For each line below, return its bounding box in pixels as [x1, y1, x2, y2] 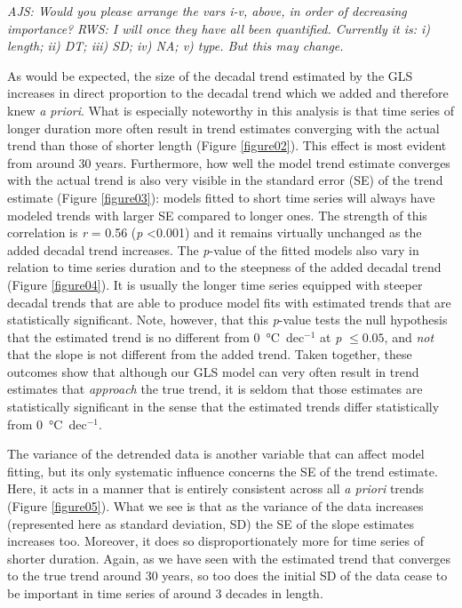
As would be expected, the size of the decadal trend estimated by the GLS [7, 66, 413, 84]
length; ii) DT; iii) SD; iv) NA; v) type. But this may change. [7, 36, 344, 55]
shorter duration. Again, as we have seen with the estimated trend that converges [7, 548, 451, 567]
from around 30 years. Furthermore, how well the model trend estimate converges [7, 153, 450, 172]
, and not [384, 327, 434, 346]
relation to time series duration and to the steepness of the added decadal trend [7, 258, 442, 276]
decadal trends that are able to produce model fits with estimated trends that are [7, 292, 451, 311]
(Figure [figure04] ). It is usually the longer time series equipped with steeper [7, 275, 423, 293]
